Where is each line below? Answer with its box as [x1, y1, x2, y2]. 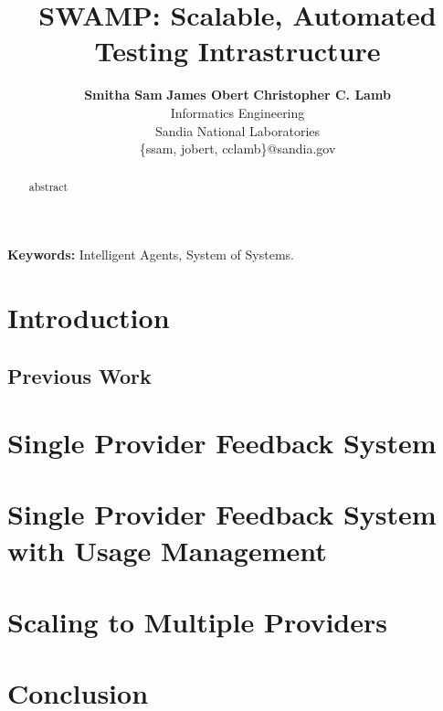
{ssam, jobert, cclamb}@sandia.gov [139, 139, 336, 158]
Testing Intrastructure [94, 32, 381, 69]
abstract [28, 179, 69, 195]
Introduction [7, 298, 170, 335]
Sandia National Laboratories [154, 121, 321, 140]
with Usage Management [7, 531, 327, 568]
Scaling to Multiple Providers [7, 603, 387, 641]
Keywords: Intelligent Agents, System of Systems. [7, 245, 294, 264]
